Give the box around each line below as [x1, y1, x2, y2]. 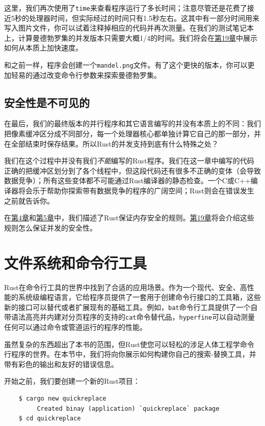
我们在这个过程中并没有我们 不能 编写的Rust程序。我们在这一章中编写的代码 [4, 155, 254, 166]
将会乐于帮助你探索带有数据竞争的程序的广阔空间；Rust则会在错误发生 [18, 185, 254, 196]
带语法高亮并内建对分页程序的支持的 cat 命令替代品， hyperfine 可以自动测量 [4, 311, 255, 322]
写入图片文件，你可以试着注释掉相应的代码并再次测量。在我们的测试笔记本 [4, 22, 254, 33]
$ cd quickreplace [18, 415, 81, 422]
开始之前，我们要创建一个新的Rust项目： [4, 376, 140, 386]
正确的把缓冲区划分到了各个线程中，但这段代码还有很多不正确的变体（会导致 [4, 165, 261, 176]
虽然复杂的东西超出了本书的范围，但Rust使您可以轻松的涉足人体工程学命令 [4, 338, 254, 349]
